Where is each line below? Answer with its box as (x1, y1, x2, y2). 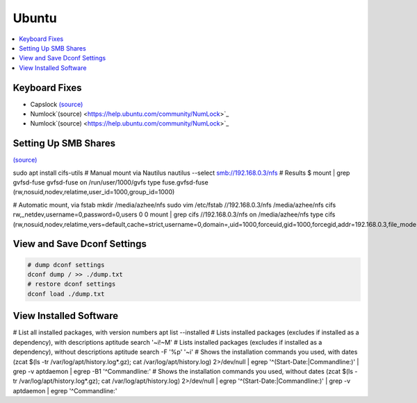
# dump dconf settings (27, 261, 105, 268)
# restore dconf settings (27, 280, 116, 288)
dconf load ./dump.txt (27, 290, 105, 298)
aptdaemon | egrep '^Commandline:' (13, 386, 117, 395)
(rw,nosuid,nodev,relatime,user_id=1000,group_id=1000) (13, 188, 175, 196)
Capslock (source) (30, 100, 83, 108)
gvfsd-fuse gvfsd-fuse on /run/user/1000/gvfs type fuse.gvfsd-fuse (13, 178, 208, 187)
